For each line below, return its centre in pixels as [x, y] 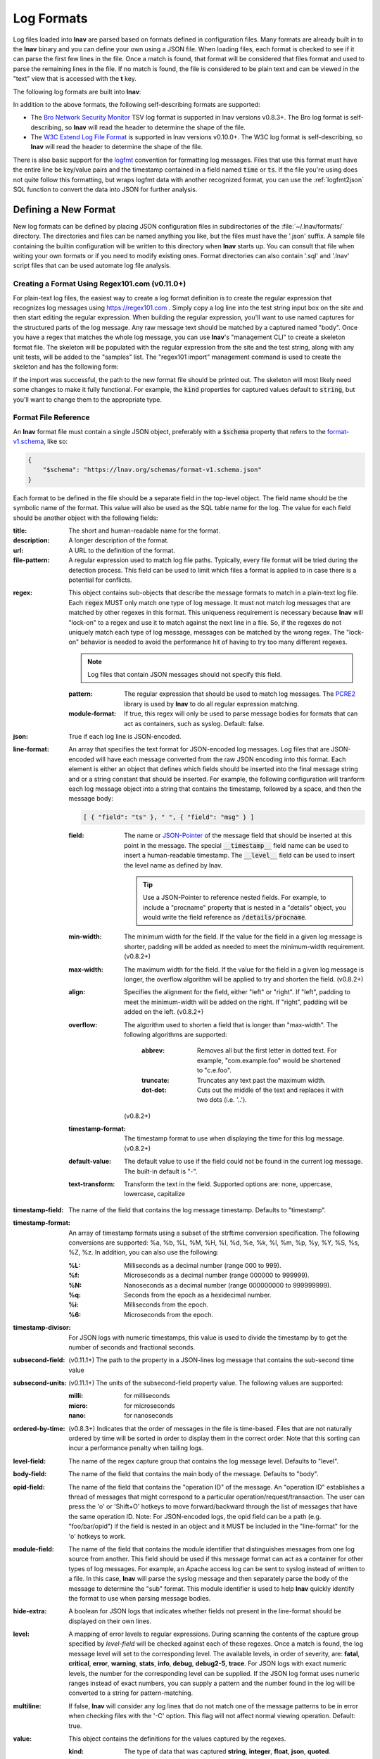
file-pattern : [31, 560]
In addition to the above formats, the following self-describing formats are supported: [137, 104]
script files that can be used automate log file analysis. [92, 266]
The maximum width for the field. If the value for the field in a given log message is [244, 969]
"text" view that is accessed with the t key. [75, 79]
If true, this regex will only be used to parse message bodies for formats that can [241, 713]
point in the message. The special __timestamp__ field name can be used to [236, 845]
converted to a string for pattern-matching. [131, 1693]
